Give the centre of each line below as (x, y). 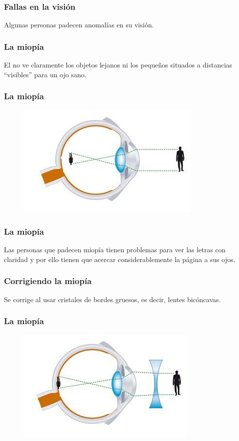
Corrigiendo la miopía (48, 281)
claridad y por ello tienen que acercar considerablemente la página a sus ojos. (120, 259)
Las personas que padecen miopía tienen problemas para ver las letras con (115, 250)
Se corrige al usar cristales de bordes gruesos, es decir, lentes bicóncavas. (112, 299)
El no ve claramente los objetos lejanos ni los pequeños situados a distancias (118, 65)
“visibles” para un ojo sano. (45, 74)
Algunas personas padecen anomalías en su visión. (79, 25)
